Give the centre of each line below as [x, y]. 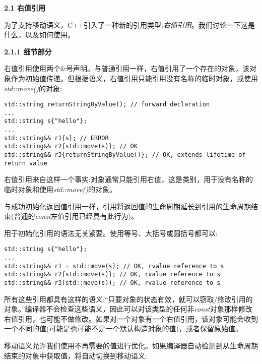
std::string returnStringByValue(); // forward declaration [107, 105]
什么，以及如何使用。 [39, 35]
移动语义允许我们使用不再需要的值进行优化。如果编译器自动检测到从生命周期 [131, 346]
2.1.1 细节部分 [28, 51]
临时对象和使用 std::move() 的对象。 [60, 189]
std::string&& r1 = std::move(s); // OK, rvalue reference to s [114, 266]
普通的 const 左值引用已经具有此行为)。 [76, 216]
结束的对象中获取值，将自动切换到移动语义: [76, 355]
